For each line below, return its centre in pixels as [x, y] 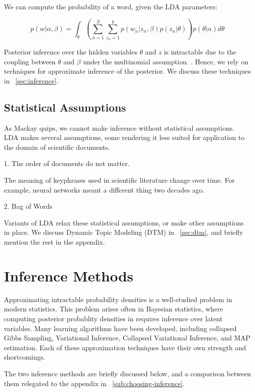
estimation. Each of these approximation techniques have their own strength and [125, 347]
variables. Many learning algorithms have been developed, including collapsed [120, 328]
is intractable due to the [200, 52]
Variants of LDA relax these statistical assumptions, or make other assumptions [124, 222]
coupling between [30, 61]
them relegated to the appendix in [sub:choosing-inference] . [94, 383]
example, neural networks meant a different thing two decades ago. [104, 189]
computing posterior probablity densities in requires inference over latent [113, 318]
